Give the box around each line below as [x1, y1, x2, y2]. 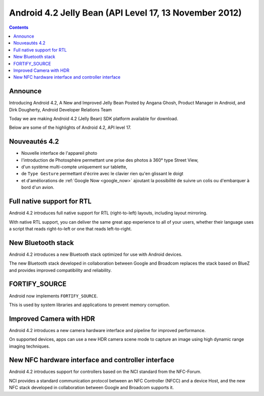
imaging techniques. [9, 343, 50, 349]
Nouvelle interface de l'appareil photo [21, 150, 97, 156]
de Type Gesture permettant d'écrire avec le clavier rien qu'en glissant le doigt [21, 171, 183, 177]
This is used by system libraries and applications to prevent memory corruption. [9, 302, 170, 308]
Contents [9, 24, 29, 30]
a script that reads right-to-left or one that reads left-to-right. [9, 226, 132, 231]
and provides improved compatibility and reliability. [9, 267, 112, 273]
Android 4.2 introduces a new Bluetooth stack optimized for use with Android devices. [9, 251, 183, 257]
